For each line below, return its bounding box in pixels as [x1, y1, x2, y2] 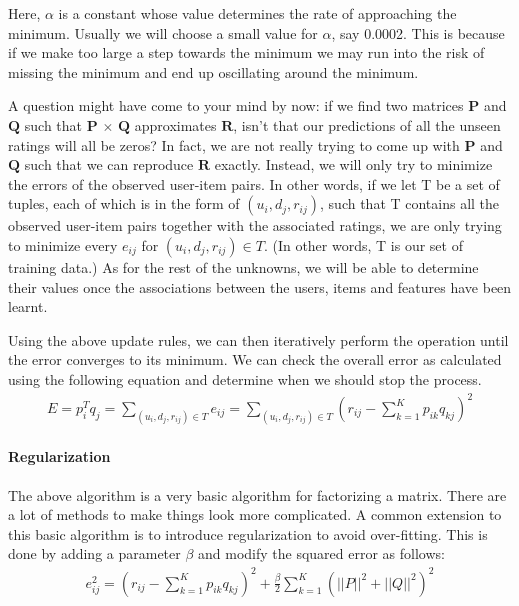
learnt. [8, 296, 48, 317]
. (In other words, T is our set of [263, 234, 463, 255]
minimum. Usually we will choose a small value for [8, 22, 318, 43]
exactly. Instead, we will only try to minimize [214, 154, 493, 175]
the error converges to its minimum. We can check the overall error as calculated [8, 349, 502, 370]
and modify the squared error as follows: [198, 543, 445, 564]
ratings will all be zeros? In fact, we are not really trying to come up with [8, 134, 460, 155]
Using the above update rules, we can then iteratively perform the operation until [8, 329, 509, 350]
